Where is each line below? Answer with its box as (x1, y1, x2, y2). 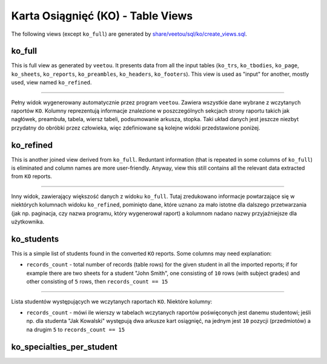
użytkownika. (11, 218, 45, 225)
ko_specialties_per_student (11, 342, 118, 352)
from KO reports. (11, 173, 53, 180)
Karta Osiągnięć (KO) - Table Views (11, 9, 193, 22)
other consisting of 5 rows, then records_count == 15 (26, 278, 168, 285)
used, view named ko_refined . (11, 79, 92, 86)
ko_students (11, 234, 59, 244)
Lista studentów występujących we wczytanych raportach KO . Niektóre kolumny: (11, 297, 213, 305)
